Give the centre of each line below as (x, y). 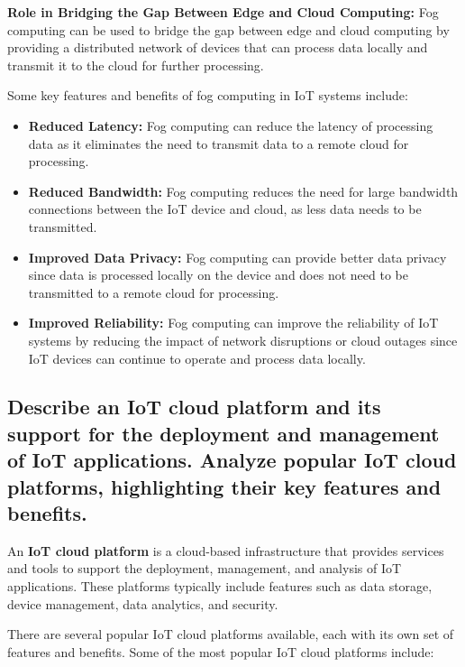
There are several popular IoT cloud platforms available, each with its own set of (231, 634)
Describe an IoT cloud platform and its (194, 407)
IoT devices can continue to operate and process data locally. (197, 358)
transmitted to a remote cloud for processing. (154, 292)
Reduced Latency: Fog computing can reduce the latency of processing (231, 125)
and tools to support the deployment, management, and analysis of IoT (205, 568)
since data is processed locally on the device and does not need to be (218, 275)
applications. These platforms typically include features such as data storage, (220, 586)
